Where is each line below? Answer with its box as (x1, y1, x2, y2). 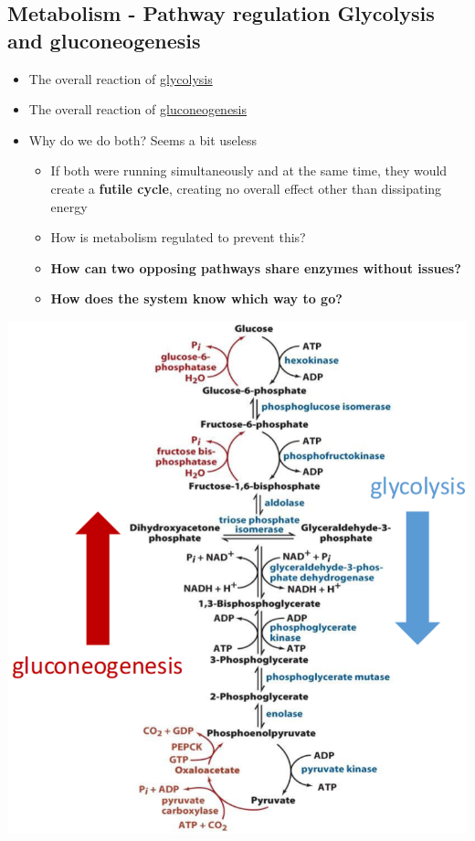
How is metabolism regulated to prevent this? (50, 228, 306, 247)
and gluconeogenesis (7, 26, 201, 54)
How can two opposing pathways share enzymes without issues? (50, 258, 461, 277)
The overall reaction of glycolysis (28, 69, 213, 88)
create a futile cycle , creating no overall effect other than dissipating (50, 178, 442, 197)
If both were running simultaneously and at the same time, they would (50, 161, 448, 180)
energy (50, 197, 88, 216)
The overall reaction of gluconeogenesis (28, 100, 248, 119)
